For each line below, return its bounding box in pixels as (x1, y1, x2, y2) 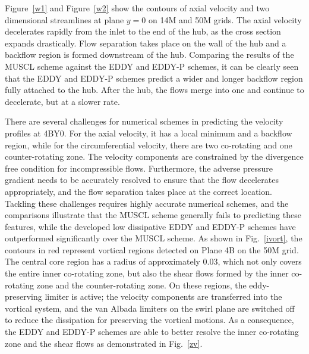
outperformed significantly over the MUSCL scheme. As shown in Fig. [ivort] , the (5, 232, 302, 244)
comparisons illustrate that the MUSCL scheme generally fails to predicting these (5, 209, 301, 221)
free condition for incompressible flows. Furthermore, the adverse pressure (5, 162, 273, 174)
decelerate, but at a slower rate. (5, 95, 120, 107)
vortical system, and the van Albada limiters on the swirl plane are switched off (5, 302, 295, 314)
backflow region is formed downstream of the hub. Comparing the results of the (5, 48, 294, 61)
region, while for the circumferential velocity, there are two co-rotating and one (5, 138, 292, 151)
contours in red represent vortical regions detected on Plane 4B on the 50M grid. (5, 243, 299, 256)
